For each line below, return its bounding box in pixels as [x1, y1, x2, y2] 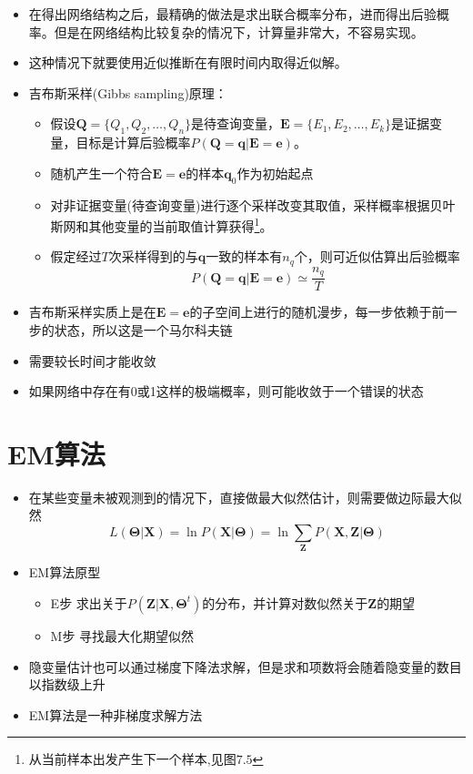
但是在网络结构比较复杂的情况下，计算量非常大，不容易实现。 [54, 22, 424, 41]
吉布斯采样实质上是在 [28, 302, 156, 321]
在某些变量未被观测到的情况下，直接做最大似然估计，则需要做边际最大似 [28, 487, 462, 506]
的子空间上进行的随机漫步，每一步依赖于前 [189, 302, 445, 321]
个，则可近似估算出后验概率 [294, 247, 460, 266]
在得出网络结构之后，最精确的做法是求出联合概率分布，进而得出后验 [28, 5, 437, 23]
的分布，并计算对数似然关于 [202, 593, 368, 612]
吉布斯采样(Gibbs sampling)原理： [28, 83, 227, 102]
